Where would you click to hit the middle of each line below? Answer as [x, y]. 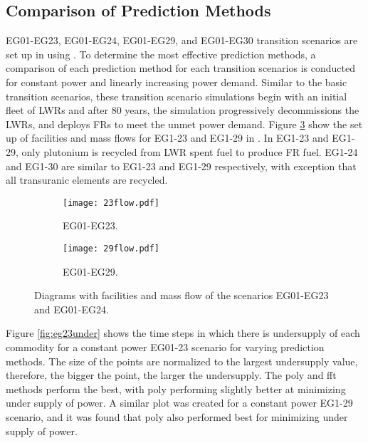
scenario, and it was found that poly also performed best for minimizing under [177, 416]
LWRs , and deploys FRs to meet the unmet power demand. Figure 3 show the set [184, 124]
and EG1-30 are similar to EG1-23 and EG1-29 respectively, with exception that [181, 166]
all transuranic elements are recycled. [87, 180]
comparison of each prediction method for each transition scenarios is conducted [180, 68]
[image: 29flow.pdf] [111, 248]
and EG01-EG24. [72, 309]
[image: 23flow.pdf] [111, 203]
